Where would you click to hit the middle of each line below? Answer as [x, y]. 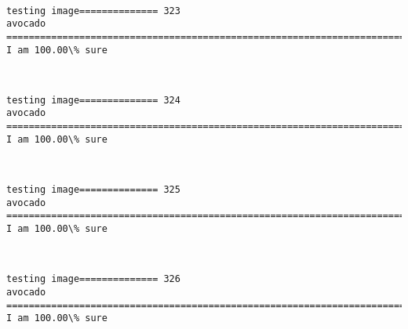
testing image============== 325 [93, 190]
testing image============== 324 [93, 100]
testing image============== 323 [93, 11]
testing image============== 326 [93, 279]
